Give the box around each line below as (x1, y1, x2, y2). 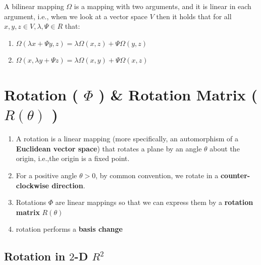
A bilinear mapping (4, 1, 64, 11)
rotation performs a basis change (16, 224, 123, 234)
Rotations (16, 197, 46, 207)
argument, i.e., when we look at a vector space (4, 11, 148, 21)
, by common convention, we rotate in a (95, 170, 219, 181)
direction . (51, 180, 85, 190)
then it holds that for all (156, 11, 232, 21)
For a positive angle (16, 170, 77, 181)
